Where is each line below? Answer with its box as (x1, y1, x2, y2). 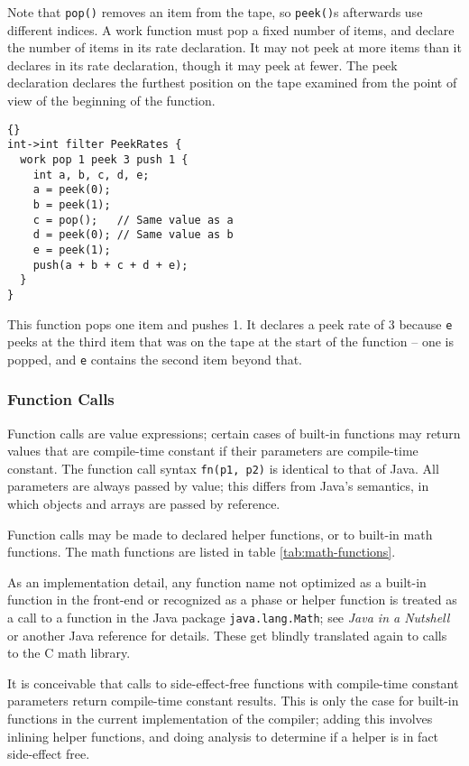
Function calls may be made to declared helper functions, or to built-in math (7, 524, 433, 543)
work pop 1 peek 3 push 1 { (20, 152, 189, 166)
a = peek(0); (32, 183, 111, 197)
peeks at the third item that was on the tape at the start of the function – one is (7, 332, 455, 351)
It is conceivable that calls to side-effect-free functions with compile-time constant (7, 673, 459, 692)
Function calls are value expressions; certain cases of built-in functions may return (7, 423, 461, 442)
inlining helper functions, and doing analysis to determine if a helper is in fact (7, 726, 439, 745)
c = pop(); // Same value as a (32, 213, 234, 226)
